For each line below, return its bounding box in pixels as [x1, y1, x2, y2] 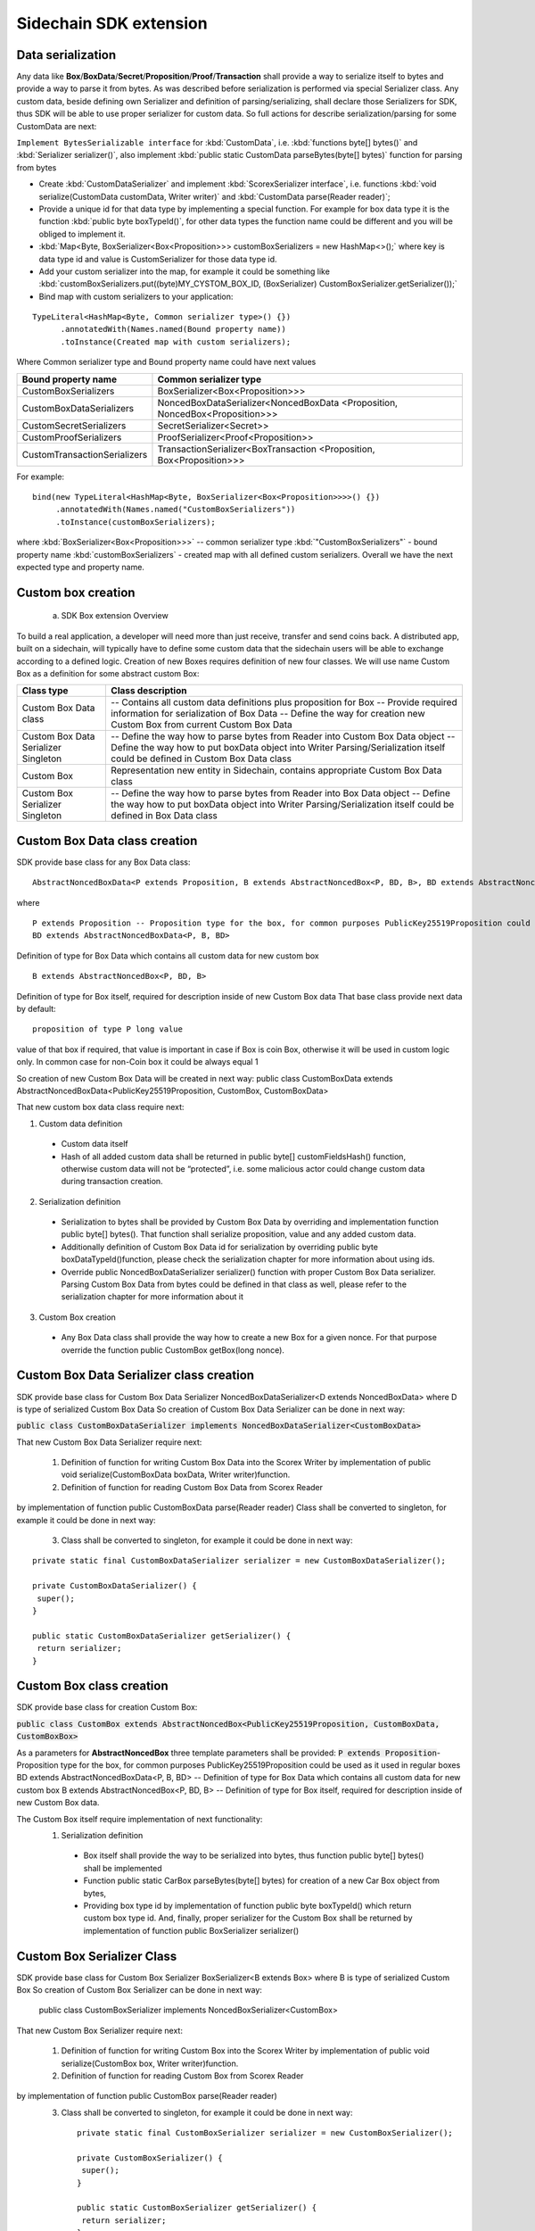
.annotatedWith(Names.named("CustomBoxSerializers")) [55, 504, 296, 515]
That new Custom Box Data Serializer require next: [16, 1437, 202, 1447]
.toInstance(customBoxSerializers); [55, 517, 216, 527]
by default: [16, 1004, 57, 1014]
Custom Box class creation [16, 1679, 169, 1694]
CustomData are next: [16, 120, 97, 131]
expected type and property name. [16, 562, 144, 572]
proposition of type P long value [32, 1024, 183, 1034]
